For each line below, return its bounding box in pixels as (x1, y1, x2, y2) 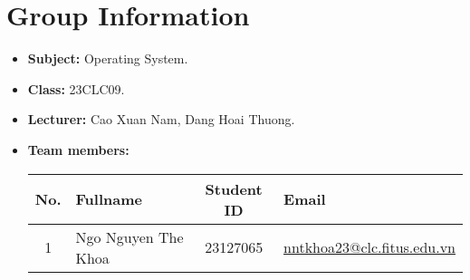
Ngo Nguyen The (75, 226, 184, 247)
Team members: (27, 140, 129, 159)
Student (205, 178, 263, 199)
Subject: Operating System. (27, 49, 188, 68)
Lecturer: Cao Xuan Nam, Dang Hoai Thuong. (27, 110, 295, 129)
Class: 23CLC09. (27, 79, 125, 98)
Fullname (75, 188, 142, 209)
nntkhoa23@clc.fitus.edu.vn (283, 237, 456, 257)
